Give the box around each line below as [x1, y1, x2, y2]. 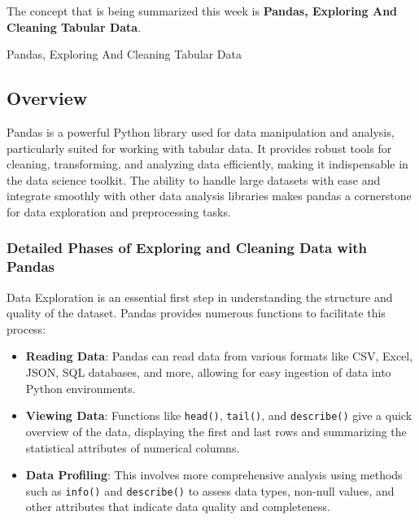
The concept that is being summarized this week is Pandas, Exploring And [7, 2, 398, 19]
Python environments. [25, 379, 136, 396]
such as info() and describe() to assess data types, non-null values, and [25, 482, 395, 499]
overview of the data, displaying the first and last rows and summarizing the [25, 422, 407, 439]
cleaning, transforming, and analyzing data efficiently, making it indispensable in [7, 155, 408, 173]
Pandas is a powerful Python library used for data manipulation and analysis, [7, 123, 395, 140]
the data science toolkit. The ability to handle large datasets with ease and [7, 171, 381, 188]
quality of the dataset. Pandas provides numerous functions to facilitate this [7, 304, 386, 321]
